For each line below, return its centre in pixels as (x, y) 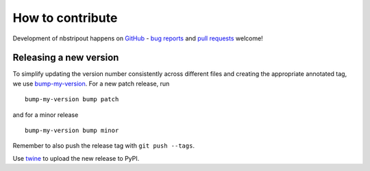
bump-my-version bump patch (72, 100)
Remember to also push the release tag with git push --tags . (104, 146)
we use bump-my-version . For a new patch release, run (91, 83)
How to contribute (65, 18)
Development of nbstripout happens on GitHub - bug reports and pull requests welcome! (138, 38)
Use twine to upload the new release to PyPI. (76, 158)
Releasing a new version (66, 58)
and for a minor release (46, 115)
